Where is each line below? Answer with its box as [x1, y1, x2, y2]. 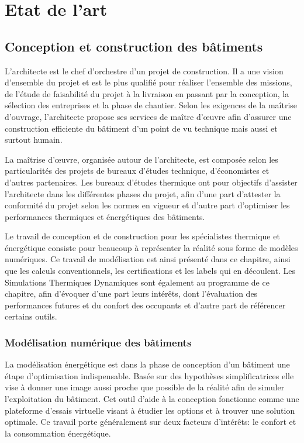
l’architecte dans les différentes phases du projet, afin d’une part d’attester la [5, 187, 281, 200]
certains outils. [5, 310, 57, 322]
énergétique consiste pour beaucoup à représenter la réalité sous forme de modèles [5, 241, 298, 253]
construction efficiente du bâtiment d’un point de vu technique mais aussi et [5, 122, 278, 134]
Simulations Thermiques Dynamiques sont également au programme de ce [5, 276, 270, 288]
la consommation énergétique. [5, 427, 111, 439]
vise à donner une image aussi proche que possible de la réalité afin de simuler [5, 381, 285, 393]
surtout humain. [5, 133, 63, 146]
